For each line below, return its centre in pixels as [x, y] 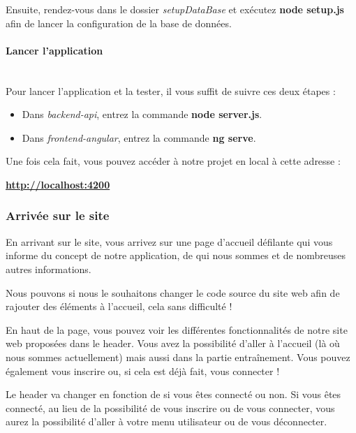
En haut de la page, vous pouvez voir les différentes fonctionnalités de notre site [177, 329]
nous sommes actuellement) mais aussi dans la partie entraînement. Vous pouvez [178, 357]
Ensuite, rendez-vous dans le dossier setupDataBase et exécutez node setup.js [175, 9]
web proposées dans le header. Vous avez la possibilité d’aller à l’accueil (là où [173, 343]
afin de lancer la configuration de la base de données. [119, 23]
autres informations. [49, 269]
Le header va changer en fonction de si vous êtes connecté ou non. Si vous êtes [173, 394]
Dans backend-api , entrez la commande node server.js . [142, 114]
